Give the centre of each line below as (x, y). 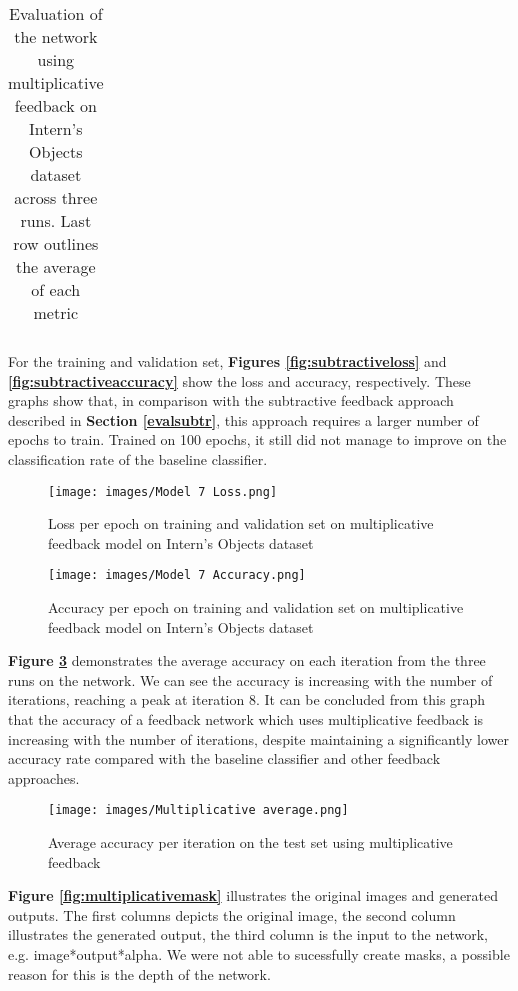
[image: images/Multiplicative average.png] (198, 810)
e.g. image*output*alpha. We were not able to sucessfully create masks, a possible (259, 954)
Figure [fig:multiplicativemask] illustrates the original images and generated (253, 895)
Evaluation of (55, 13)
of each (56, 289)
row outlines (56, 243)
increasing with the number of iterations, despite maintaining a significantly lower (258, 738)
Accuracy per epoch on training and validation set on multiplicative (256, 607)
